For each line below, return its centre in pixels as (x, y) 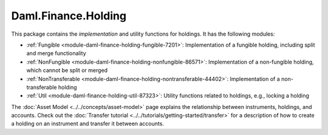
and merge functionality (56, 53)
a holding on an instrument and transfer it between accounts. (87, 123)
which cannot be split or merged (67, 70)
